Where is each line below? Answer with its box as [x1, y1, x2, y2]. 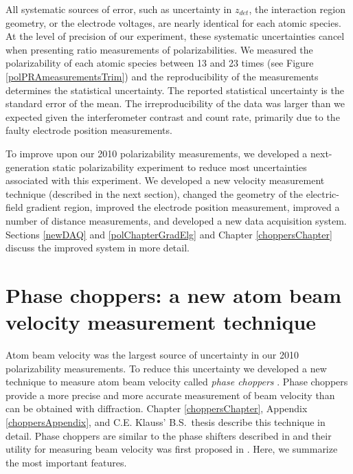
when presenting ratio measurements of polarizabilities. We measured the [5, 42, 313, 56]
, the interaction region [249, 2, 345, 16]
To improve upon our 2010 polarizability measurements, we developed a [5, 146, 308, 160]
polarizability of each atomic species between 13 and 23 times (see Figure [5, 56, 314, 70]
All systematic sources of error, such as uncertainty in [5, 2, 232, 16]
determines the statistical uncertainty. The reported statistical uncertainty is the [5, 82, 344, 97]
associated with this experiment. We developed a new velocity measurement [5, 173, 325, 188]
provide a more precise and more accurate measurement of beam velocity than [5, 387, 335, 402]
